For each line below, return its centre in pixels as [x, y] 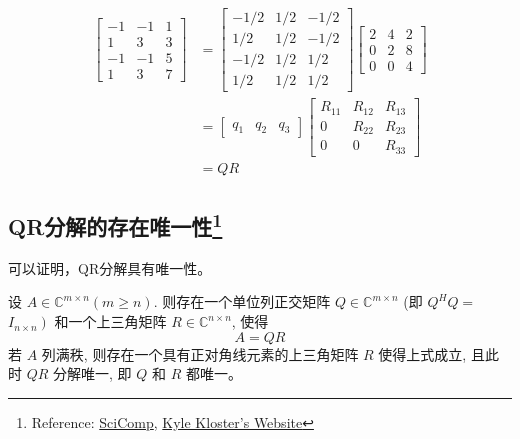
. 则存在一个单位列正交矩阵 [242, 301]
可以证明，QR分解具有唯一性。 [110, 267]
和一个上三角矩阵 [110, 321]
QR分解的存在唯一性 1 [115, 224]
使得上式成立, [422, 353]
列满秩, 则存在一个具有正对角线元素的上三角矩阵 [200, 353]
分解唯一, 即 [92, 373]
